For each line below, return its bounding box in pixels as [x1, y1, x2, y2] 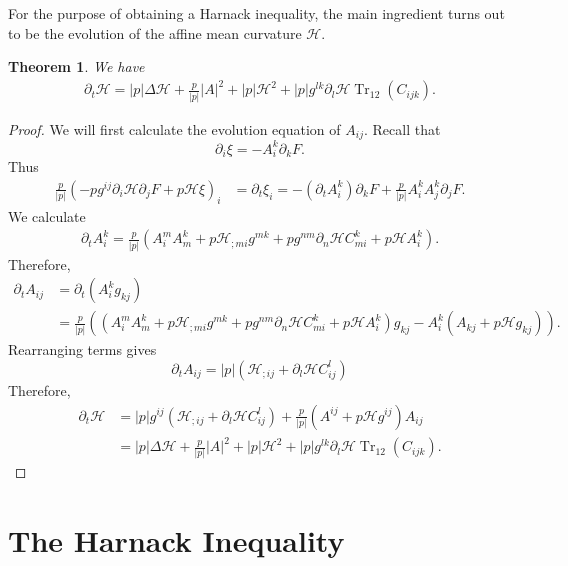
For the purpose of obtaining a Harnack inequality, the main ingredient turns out [8, 3, 505, 23]
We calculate [8, 205, 86, 226]
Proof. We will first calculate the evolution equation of [8, 118, 341, 139]
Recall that [372, 118, 441, 139]
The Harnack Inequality [8, 520, 345, 561]
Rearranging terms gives [8, 339, 157, 360]
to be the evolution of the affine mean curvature [8, 22, 302, 43]
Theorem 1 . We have [8, 56, 145, 77]
